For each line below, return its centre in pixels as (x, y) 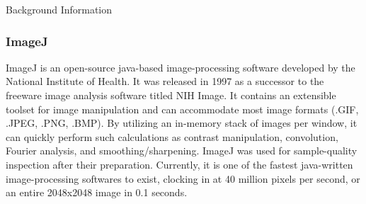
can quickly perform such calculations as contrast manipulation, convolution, (172, 136)
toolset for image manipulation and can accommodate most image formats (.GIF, (182, 109)
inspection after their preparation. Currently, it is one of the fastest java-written (179, 164)
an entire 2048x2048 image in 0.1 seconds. (97, 192)
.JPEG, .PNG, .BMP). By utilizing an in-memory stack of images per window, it (182, 123)
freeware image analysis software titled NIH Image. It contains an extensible (171, 95)
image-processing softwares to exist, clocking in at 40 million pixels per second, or (183, 178)
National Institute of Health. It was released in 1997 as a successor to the (165, 81)
